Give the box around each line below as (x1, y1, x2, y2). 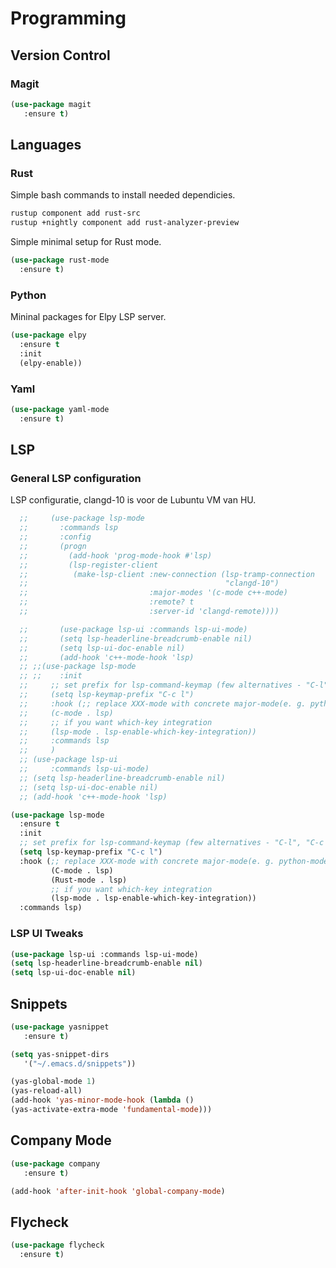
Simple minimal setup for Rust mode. (10, 236, 162, 248)
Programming (10, 7, 127, 30)
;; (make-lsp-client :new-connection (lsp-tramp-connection (19, 569, 315, 579)
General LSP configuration (10, 471, 142, 485)
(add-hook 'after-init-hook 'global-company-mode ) (10, 1186, 226, 1196)
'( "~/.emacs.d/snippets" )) (23, 1058, 137, 1069)
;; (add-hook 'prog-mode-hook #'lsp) (19, 550, 213, 561)
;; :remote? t (19, 597, 195, 607)
